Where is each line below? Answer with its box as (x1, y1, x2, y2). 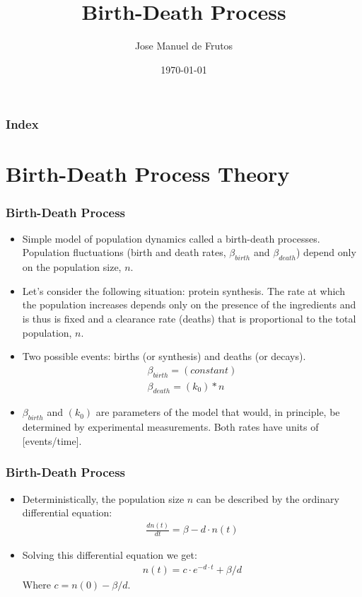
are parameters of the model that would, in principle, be (95, 405, 340, 419)
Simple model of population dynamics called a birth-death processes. (22, 231, 320, 245)
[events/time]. (22, 433, 82, 448)
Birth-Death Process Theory (6, 159, 290, 188)
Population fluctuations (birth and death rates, (22, 245, 226, 260)
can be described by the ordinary (196, 491, 339, 506)
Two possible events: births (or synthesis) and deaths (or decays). (22, 349, 306, 364)
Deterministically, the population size (22, 491, 185, 506)
